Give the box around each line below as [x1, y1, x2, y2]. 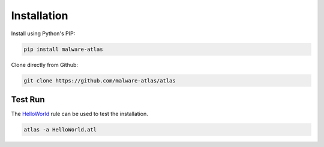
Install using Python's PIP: [11, 30, 76, 37]
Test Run [11, 94, 45, 105]
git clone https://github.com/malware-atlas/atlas [23, 77, 176, 84]
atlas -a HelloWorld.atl [23, 126, 97, 133]
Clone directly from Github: [11, 61, 78, 68]
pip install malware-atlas [23, 45, 103, 53]
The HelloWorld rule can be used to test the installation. [11, 111, 148, 117]
